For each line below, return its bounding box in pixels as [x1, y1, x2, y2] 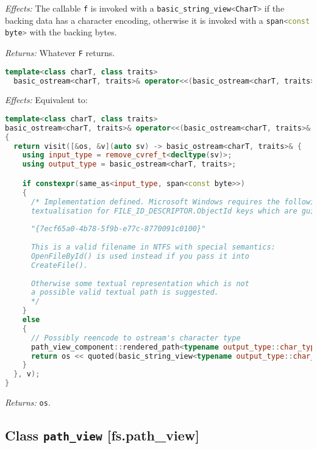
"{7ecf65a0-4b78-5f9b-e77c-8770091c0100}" [30, 224, 206, 234]
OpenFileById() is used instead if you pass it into [30, 251, 249, 260]
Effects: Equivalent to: [5, 93, 88, 106]
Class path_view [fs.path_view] [5, 426, 199, 445]
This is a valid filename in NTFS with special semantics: [30, 243, 276, 251]
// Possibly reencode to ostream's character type [30, 333, 241, 342]
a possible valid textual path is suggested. [30, 288, 219, 297]
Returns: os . [5, 396, 51, 408]
